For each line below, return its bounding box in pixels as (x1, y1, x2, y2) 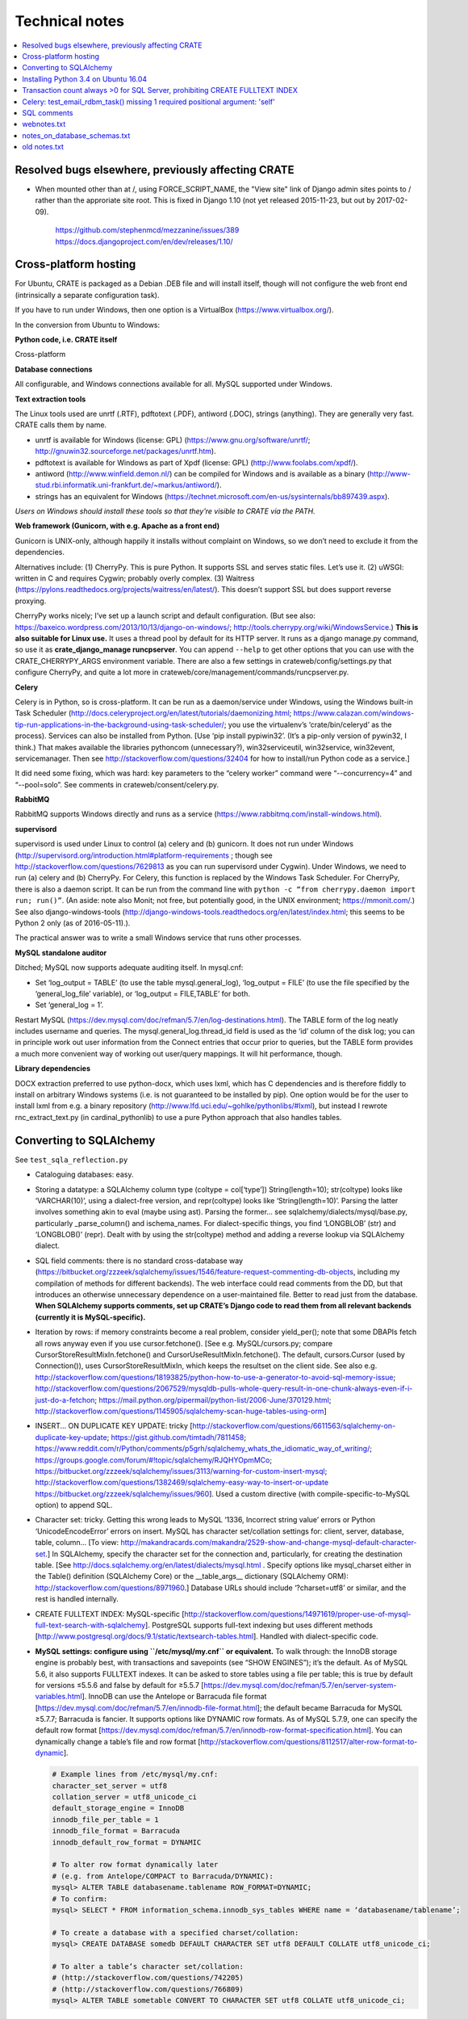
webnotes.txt (22, 120, 66, 129)
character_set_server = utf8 (52, 1781, 168, 1790)
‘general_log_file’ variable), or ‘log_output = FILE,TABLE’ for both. (35, 989, 250, 998)
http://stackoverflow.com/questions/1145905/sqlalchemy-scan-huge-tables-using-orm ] (35, 1406, 327, 1416)
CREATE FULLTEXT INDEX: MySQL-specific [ (35, 1609, 185, 1618)
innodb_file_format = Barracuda (52, 1826, 181, 1836)
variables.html (35, 1692, 82, 1702)
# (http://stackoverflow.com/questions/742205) (52, 1973, 244, 1983)
